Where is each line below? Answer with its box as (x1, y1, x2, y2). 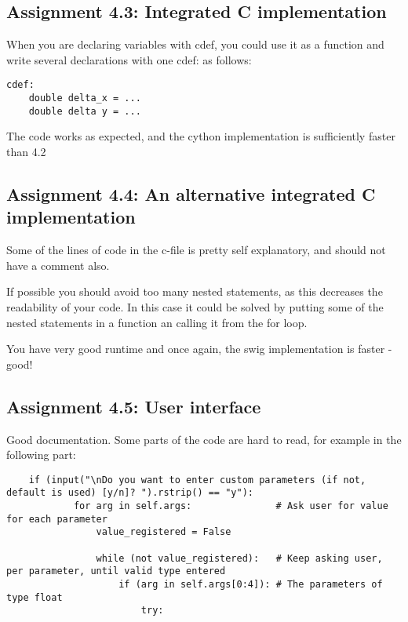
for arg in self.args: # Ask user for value (73, 500, 388, 511)
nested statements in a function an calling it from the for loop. (6, 314, 308, 330)
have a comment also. (6, 256, 110, 273)
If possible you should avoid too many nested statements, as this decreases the (6, 283, 383, 300)
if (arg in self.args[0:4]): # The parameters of (118, 578, 383, 590)
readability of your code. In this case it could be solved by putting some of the (6, 298, 384, 315)
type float (6, 591, 63, 603)
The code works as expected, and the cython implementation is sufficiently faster (6, 128, 395, 144)
